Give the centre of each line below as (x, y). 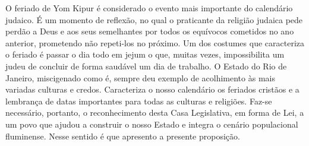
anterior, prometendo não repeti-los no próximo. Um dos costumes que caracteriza (155, 42)
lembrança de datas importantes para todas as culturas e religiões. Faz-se (139, 101)
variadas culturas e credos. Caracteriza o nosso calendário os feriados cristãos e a (152, 89)
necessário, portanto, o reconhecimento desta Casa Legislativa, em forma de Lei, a (155, 112)
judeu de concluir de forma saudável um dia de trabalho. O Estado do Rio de (146, 66)
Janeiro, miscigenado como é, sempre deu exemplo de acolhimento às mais (140, 77)
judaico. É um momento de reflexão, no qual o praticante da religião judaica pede (154, 19)
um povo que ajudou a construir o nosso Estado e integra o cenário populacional (152, 124)
